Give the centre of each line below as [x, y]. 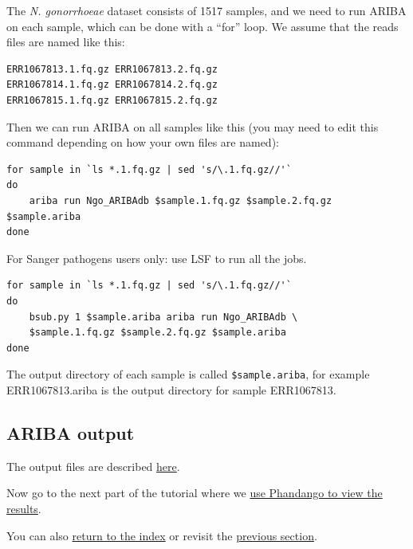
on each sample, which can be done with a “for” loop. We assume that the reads [203, 26]
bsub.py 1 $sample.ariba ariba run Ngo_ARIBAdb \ [163, 317]
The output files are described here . [93, 466]
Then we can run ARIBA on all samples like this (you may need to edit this [193, 126]
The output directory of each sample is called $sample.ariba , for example [188, 374]
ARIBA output [71, 432]
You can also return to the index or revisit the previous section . [162, 535]
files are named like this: [66, 42]
